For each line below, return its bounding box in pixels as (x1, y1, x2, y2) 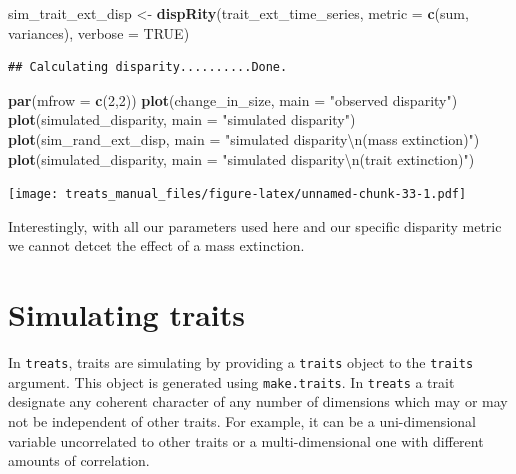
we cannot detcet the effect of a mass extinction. (8, 235, 305, 256)
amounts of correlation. (8, 450, 150, 471)
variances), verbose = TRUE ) (8, 22, 190, 43)
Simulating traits (8, 294, 245, 335)
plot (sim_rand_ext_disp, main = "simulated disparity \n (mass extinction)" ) (8, 128, 480, 149)
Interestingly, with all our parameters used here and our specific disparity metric (8, 215, 502, 236)
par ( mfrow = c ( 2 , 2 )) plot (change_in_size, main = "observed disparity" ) (8, 89, 458, 110)
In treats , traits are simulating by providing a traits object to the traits (8, 352, 474, 373)
